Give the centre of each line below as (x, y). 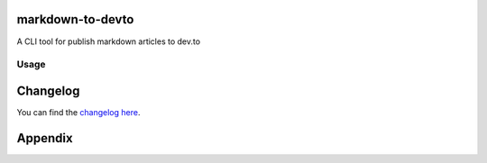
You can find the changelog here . (78, 112)
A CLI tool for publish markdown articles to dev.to (109, 41)
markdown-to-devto (75, 19)
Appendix (45, 138)
